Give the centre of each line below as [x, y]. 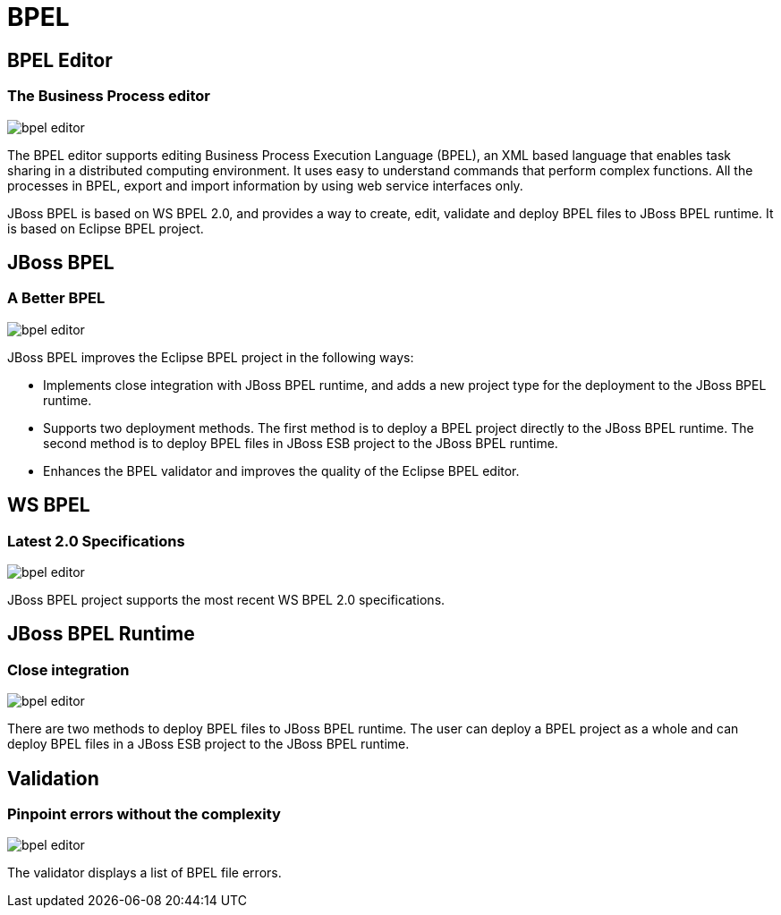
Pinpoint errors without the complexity [144, 814]
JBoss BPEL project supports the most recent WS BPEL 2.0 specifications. [226, 599]
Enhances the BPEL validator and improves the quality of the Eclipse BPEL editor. [281, 470]
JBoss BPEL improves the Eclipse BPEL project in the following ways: [211, 357]
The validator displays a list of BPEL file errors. [144, 873]
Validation [53, 778]
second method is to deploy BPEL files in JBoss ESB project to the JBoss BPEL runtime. [301, 443]
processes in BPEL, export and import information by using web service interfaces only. [265, 185]
